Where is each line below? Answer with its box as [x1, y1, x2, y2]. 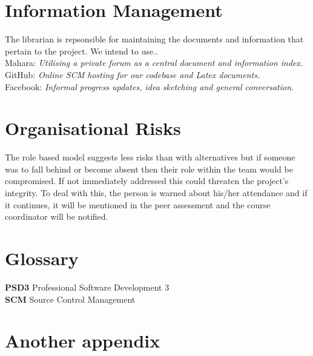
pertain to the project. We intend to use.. [5, 44, 158, 57]
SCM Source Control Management [5, 292, 136, 305]
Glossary [5, 245, 79, 270]
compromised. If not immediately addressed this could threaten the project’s [5, 174, 289, 187]
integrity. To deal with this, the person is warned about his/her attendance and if [5, 186, 308, 199]
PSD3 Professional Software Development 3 [5, 280, 170, 293]
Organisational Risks [5, 116, 181, 140]
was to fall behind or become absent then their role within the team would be [5, 162, 293, 175]
